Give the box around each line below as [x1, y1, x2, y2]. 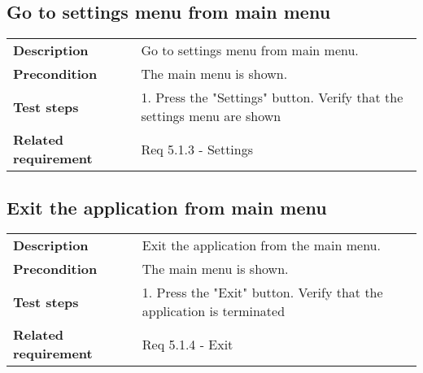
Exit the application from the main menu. [142, 236, 381, 255]
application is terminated [142, 301, 286, 321]
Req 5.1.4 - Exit [142, 334, 233, 353]
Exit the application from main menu [7, 194, 327, 219]
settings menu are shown [141, 106, 281, 126]
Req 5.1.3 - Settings [141, 139, 254, 158]
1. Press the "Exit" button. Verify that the [142, 283, 383, 302]
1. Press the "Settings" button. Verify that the [141, 88, 403, 107]
